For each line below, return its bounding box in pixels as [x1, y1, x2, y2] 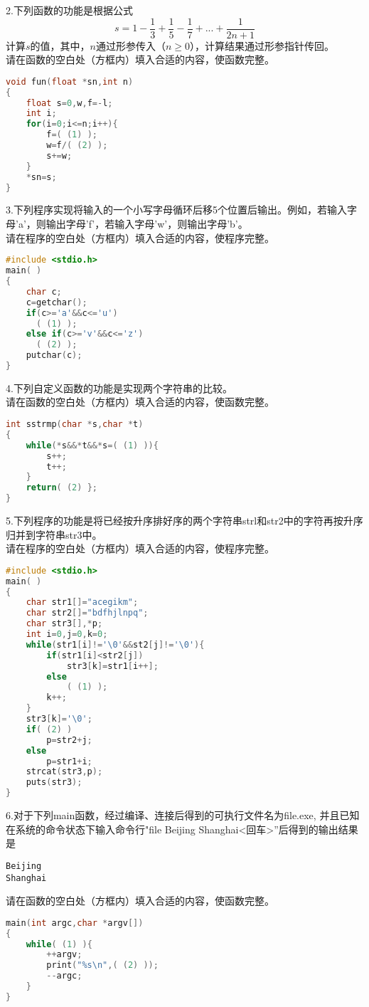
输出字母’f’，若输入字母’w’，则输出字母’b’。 [46, 216, 248, 231]
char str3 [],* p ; [26, 618, 103, 629]
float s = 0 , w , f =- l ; [26, 97, 113, 108]
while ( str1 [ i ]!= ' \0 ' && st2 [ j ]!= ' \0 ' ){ [26, 639, 205, 650]
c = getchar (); [26, 297, 87, 307]
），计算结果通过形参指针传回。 [190, 38, 335, 53]
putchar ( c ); [26, 350, 82, 361]
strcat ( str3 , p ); [26, 766, 103, 777]
